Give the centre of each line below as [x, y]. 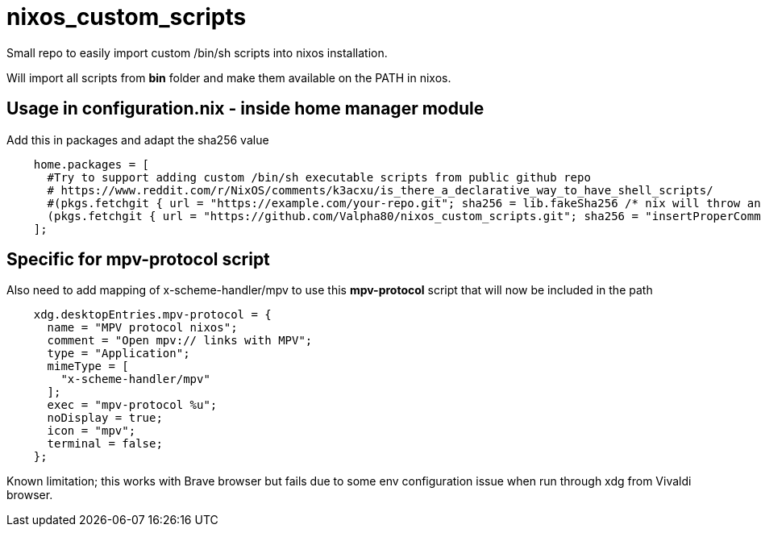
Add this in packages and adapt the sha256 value [138, 139]
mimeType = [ [88, 366]
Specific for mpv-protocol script [138, 260]
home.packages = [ [91, 164]
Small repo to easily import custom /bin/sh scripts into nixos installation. [197, 52]
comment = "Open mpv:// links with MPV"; [180, 341]
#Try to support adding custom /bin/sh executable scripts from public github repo [319, 177]
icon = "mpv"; [91, 431]
